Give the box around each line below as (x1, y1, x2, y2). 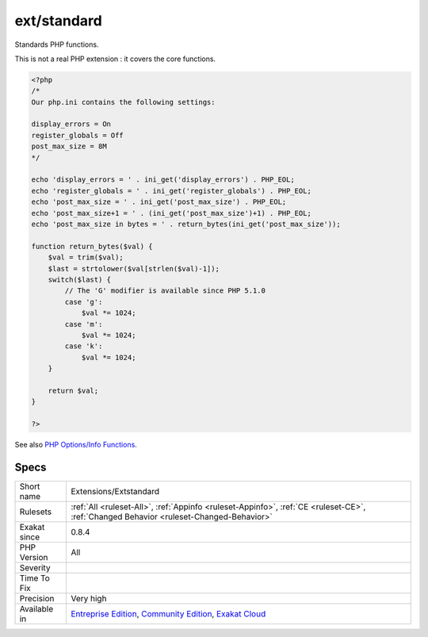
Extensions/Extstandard (71, 485, 160, 497)
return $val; (48, 386, 99, 395)
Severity (19, 562, 51, 573)
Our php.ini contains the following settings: (31, 98, 216, 106)
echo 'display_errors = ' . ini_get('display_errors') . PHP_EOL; (31, 175, 295, 184)
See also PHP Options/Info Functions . (14, 440, 138, 450)
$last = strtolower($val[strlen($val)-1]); (48, 264, 220, 273)
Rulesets (19, 506, 52, 517)
